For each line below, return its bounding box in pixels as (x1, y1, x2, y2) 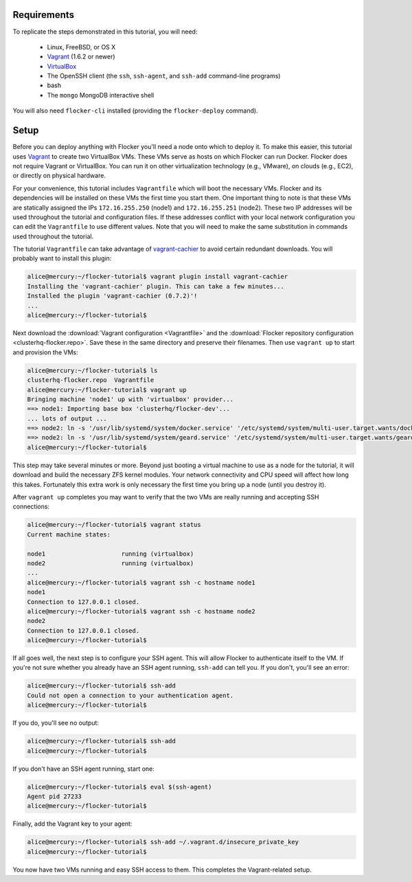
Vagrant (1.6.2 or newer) (47, 52, 116, 61)
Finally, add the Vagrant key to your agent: (12, 819, 133, 828)
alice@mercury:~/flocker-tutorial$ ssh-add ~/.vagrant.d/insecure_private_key (27, 838, 299, 846)
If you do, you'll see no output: (12, 719, 100, 727)
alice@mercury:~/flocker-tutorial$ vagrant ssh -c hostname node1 (27, 578, 255, 587)
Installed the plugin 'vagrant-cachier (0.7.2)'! (27, 292, 198, 300)
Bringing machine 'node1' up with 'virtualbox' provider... (27, 395, 234, 403)
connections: (12, 502, 50, 511)
